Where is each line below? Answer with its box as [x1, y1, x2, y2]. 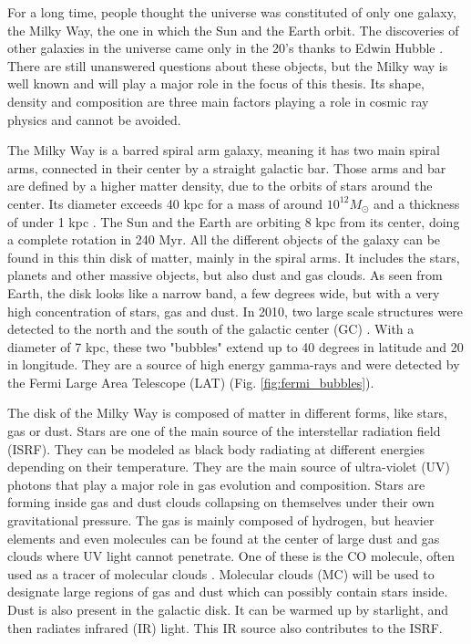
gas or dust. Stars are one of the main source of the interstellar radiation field [7, 421, 441, 441]
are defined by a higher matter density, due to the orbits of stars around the [7, 176, 433, 195]
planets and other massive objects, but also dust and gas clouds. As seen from [7, 265, 443, 285]
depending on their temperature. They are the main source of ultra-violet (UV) [7, 457, 451, 476]
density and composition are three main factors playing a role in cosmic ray [7, 91, 429, 110]
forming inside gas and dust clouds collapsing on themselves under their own [7, 493, 435, 512]
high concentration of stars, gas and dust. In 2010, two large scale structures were [7, 301, 464, 320]
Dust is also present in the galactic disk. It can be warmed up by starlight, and [7, 600, 449, 618]
